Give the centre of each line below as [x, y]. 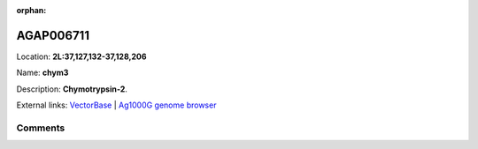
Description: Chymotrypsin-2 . [72, 89]
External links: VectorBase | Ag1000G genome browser [116, 105]
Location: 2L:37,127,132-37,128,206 [81, 56]
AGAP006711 [53, 35]
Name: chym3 [42, 73]
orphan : [31, 10]
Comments [41, 128]
